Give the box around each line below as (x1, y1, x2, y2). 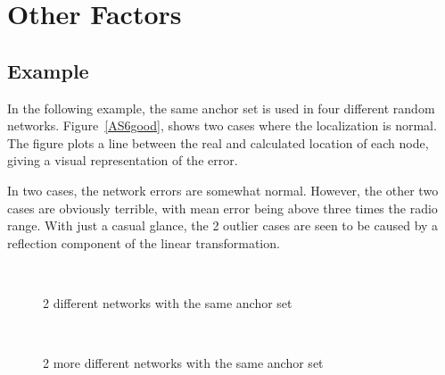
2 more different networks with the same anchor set (43, 354, 324, 372)
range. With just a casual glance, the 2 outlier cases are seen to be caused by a (7, 216, 439, 235)
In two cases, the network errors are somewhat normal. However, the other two (7, 180, 439, 199)
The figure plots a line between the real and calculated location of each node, (7, 133, 429, 152)
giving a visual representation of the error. (7, 151, 238, 170)
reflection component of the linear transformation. (7, 233, 280, 252)
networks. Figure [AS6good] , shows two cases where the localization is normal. (7, 116, 437, 135)
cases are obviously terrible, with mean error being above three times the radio (7, 198, 438, 217)
